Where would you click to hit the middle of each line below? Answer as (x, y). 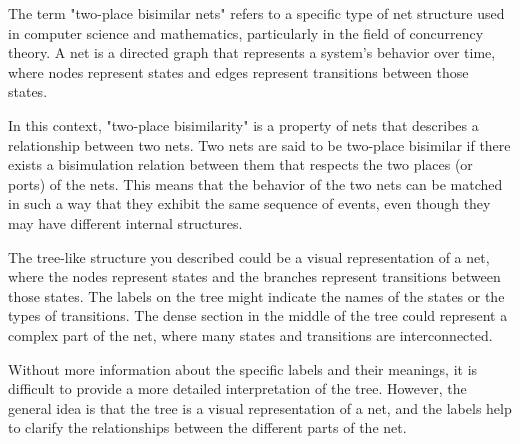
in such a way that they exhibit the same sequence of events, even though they (249, 203)
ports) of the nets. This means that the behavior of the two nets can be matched (255, 183)
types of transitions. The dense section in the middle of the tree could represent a (258, 315)
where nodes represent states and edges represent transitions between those (238, 71)
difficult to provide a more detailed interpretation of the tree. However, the (237, 388)
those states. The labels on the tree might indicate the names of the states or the (256, 295)
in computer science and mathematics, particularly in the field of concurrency (246, 32)
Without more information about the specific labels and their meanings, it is (243, 368)
